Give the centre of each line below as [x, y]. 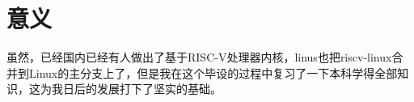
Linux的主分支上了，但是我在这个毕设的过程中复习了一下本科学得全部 [213, 72]
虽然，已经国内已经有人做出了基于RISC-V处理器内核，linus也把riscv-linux [199, 57]
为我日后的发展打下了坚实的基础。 [131, 89]
